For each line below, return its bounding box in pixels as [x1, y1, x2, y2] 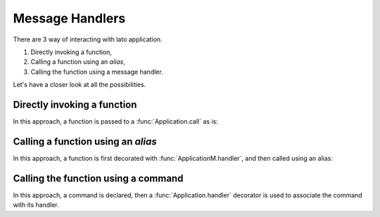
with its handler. [13, 201, 59, 209]
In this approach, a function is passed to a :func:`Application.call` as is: [13, 117, 218, 126]
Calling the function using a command [13, 172, 184, 184]
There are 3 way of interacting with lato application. [13, 35, 163, 44]
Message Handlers [13, 11, 126, 26]
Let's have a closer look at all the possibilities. [13, 81, 146, 89]
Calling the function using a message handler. [30, 67, 163, 76]
